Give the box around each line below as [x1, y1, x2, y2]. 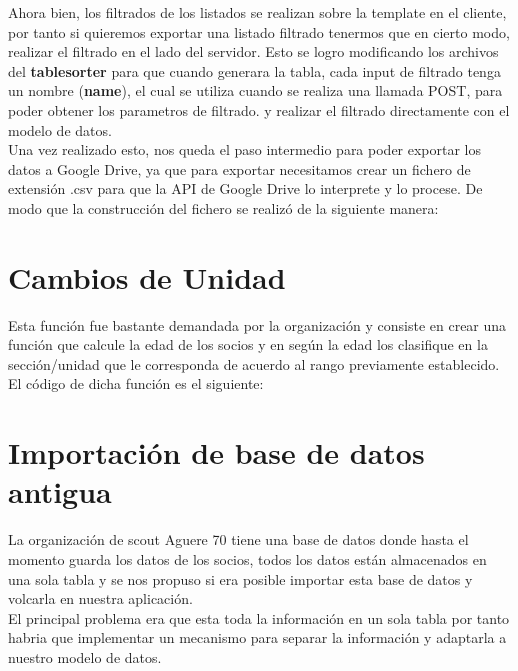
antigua [8, 471, 112, 512]
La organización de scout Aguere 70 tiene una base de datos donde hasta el [8, 529, 469, 550]
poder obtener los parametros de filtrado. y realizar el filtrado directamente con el [8, 99, 510, 120]
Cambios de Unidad [8, 256, 286, 297]
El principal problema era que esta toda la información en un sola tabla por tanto [8, 607, 510, 628]
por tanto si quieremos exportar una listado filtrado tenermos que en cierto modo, [8, 21, 510, 42]
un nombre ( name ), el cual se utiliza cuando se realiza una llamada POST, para [8, 80, 503, 101]
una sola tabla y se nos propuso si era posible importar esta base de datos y [8, 568, 473, 589]
